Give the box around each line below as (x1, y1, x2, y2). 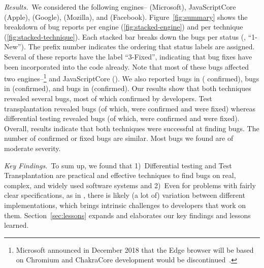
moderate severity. (4, 142, 61, 153)
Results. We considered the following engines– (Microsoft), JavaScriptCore (4, 2, 236, 12)
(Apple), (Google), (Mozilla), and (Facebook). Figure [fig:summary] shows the (4, 11, 248, 22)
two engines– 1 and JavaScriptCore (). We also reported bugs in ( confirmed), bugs (4, 72, 259, 83)
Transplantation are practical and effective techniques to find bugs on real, (4, 170, 236, 181)
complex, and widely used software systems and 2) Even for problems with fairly (4, 180, 256, 190)
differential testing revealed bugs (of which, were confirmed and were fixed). (4, 113, 240, 124)
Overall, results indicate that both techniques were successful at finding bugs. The (4, 123, 259, 133)
